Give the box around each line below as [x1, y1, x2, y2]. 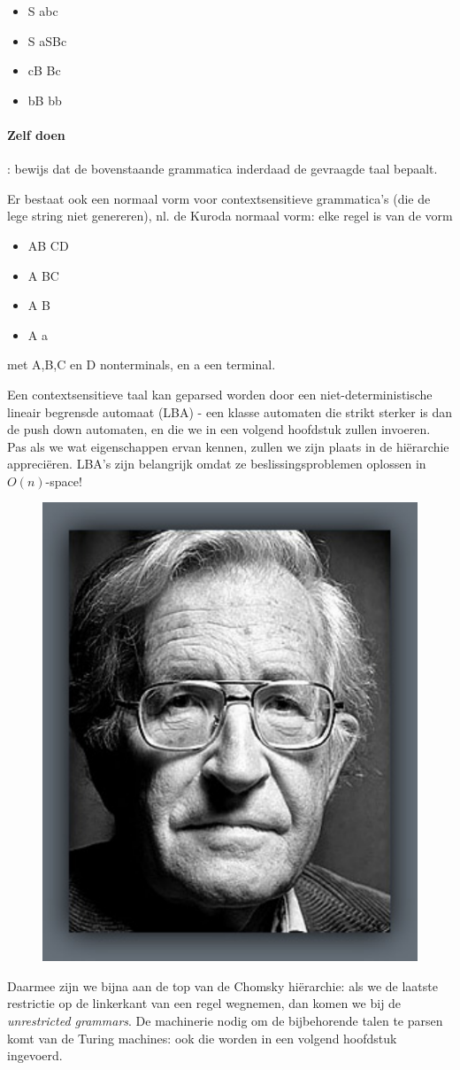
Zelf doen [7, 125, 65, 143]
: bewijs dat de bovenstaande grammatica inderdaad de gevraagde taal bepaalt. [7, 159, 438, 178]
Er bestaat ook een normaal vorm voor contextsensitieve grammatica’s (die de [7, 189, 431, 207]
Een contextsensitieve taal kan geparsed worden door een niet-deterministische [7, 384, 433, 403]
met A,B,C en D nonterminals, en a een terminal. [7, 355, 276, 374]
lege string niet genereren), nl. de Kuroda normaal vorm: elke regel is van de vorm [7, 206, 453, 225]
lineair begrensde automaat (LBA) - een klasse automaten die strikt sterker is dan [7, 402, 453, 421]
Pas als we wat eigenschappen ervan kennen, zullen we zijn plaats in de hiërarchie [7, 437, 449, 455]
